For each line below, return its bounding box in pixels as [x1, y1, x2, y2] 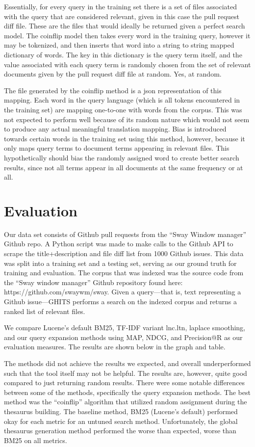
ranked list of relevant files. [4, 306, 85, 316]
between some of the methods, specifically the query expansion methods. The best [4, 387, 251, 397]
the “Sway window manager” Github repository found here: [4, 277, 183, 287]
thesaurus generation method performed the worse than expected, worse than [4, 425, 236, 436]
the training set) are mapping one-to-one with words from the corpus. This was [4, 104, 242, 114]
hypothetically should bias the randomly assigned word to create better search [4, 152, 239, 162]
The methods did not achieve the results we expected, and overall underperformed [4, 358, 251, 368]
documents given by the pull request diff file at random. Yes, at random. [4, 69, 222, 79]
